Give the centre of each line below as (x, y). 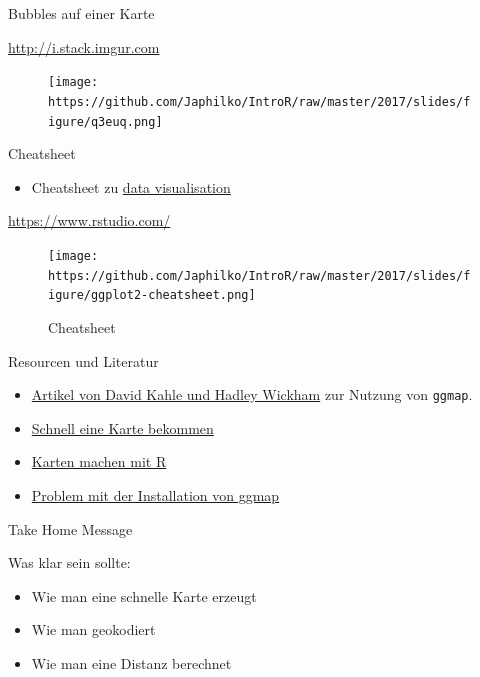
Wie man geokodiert (93, 629)
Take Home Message (70, 528)
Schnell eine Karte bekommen (122, 427)
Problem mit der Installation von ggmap (155, 494)
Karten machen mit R (99, 461)
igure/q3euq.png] (105, 121)
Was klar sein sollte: (69, 562)
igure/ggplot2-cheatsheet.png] (152, 295)
